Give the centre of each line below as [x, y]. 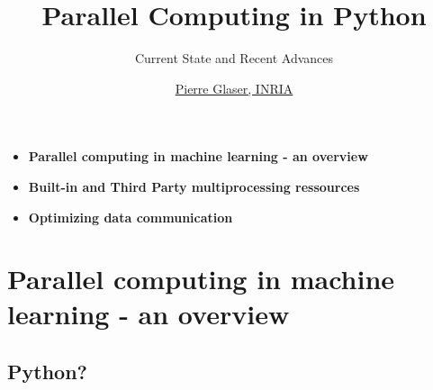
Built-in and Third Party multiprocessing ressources [194, 186]
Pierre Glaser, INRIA [234, 88]
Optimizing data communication [131, 217]
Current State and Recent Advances [234, 58]
